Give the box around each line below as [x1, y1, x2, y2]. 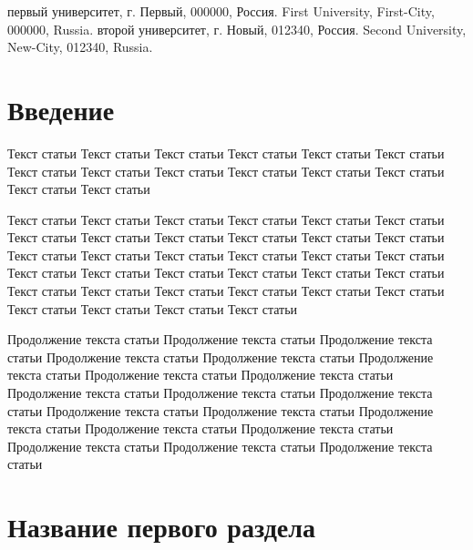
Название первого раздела [7, 508, 315, 545]
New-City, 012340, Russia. [7, 37, 153, 56]
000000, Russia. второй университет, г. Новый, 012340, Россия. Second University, [7, 19, 467, 38]
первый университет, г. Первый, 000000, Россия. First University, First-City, [7, 2, 435, 20]
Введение [7, 90, 115, 127]
